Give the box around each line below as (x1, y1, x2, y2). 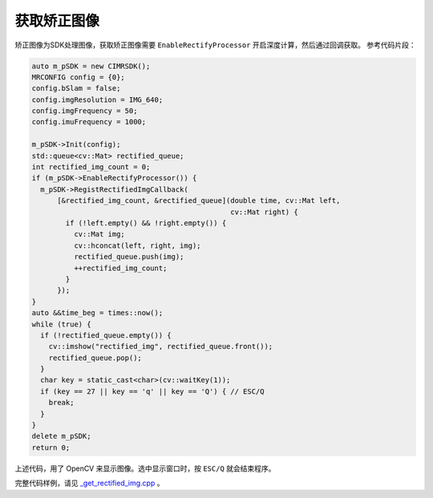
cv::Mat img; (73, 229, 126, 239)
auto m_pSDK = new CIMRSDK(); (31, 61, 151, 71)
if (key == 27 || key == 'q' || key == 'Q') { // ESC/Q (40, 387, 265, 396)
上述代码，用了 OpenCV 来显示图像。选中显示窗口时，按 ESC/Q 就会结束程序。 (14, 464, 276, 473)
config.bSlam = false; (31, 84, 121, 93)
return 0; (31, 443, 71, 452)
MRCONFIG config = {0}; (31, 72, 126, 82)
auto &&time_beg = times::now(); (31, 309, 164, 318)
